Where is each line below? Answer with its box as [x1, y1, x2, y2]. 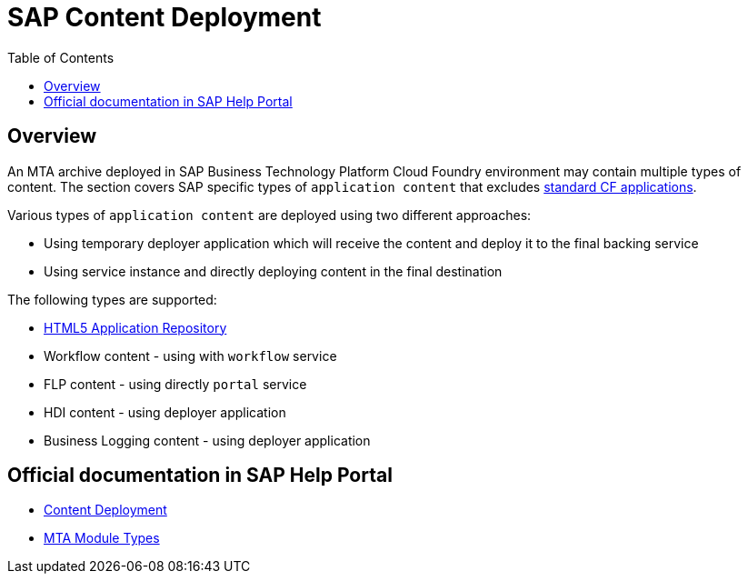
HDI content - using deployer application [44, 404, 286, 420]
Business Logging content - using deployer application [44, 432, 371, 448]
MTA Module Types [44, 530, 160, 546]
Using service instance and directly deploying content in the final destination [44, 263, 503, 279]
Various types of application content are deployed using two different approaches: [7, 206, 532, 223]
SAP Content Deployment [7, 2, 322, 33]
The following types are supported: [7, 291, 217, 307]
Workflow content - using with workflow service [44, 347, 337, 364]
